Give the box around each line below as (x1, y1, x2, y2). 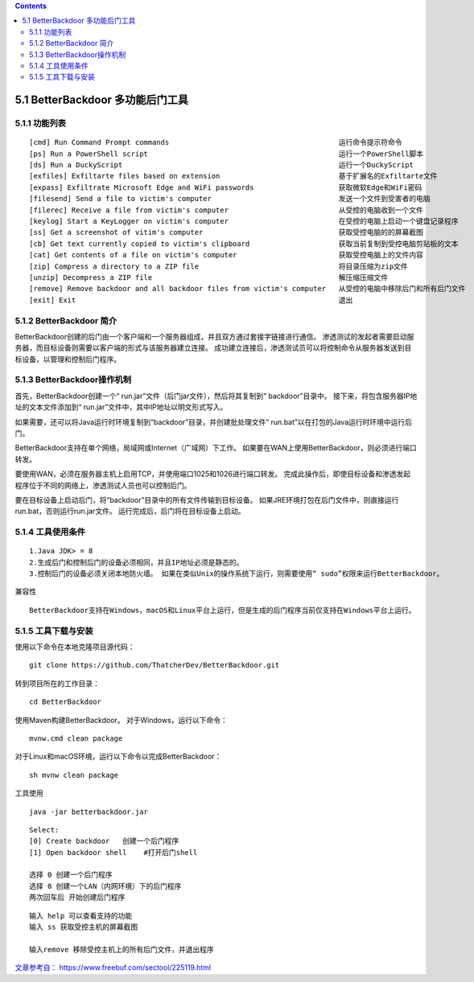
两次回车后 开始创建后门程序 (29, 893, 126, 902)
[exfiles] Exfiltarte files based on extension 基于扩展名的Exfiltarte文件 (29, 171, 438, 181)
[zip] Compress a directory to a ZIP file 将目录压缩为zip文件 (29, 261, 408, 271)
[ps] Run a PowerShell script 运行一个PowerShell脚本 (29, 149, 424, 158)
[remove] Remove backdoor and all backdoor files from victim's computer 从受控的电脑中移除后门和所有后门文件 (29, 284, 466, 294)
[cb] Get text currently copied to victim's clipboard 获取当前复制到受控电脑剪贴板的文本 (29, 239, 459, 249)
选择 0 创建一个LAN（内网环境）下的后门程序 (29, 881, 182, 890)
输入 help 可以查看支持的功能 (29, 911, 133, 920)
